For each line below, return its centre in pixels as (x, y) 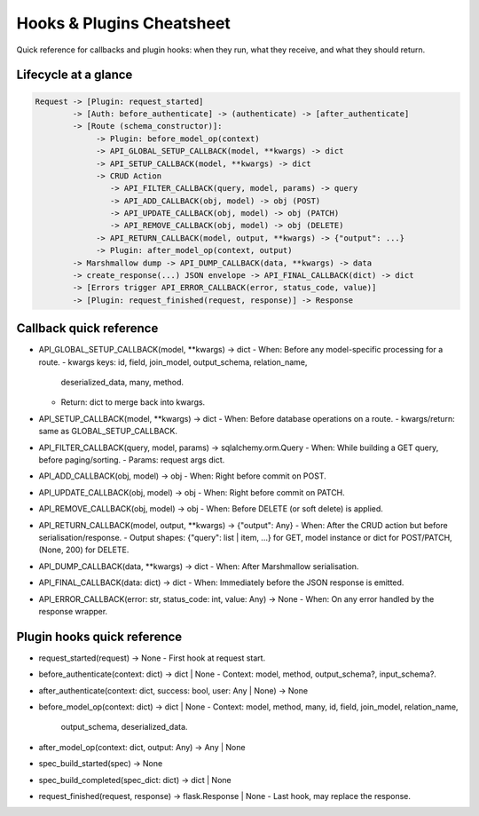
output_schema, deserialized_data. (124, 727)
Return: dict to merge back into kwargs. (133, 402)
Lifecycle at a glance (75, 75)
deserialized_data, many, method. (122, 383)
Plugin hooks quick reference (99, 636)
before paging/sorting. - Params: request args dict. (132, 460)
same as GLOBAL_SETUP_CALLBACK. (108, 432)
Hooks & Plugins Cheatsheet (123, 23)
